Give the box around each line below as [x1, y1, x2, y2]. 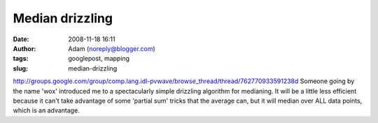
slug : [13, 64, 28, 73]
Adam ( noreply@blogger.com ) [68, 44, 155, 52]
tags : [13, 55, 29, 63]
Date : [13, 35, 29, 43]
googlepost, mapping [68, 55, 129, 63]
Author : [13, 44, 36, 52]
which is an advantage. [13, 106, 80, 115]
